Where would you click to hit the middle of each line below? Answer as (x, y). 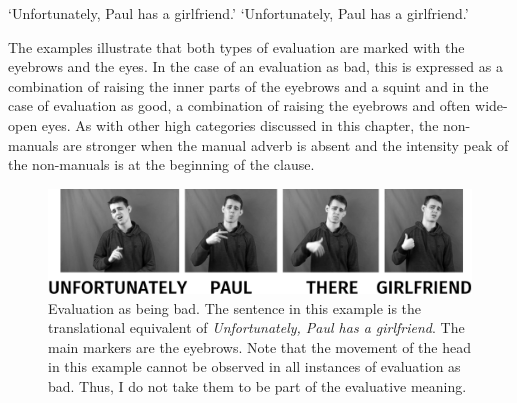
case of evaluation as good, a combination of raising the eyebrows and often (239, 105)
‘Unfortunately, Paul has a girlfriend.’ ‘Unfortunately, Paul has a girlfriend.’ (238, 13)
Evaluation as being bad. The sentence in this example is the (235, 307)
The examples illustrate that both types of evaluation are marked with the (236, 46)
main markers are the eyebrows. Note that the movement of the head (259, 346)
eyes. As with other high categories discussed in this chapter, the (240, 124)
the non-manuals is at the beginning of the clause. (161, 164)
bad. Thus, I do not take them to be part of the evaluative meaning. (257, 385)
